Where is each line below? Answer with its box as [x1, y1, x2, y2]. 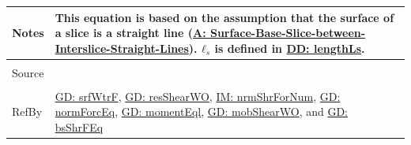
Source [12, 64, 44, 80]
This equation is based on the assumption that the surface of [55, 9, 394, 25]
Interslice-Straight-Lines [55, 39, 189, 56]
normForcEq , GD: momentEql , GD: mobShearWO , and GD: [55, 103, 348, 120]
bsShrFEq [55, 119, 104, 136]
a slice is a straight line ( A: [55, 24, 206, 41]
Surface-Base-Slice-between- [209, 24, 366, 41]
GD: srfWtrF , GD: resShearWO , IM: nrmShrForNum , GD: [55, 87, 341, 104]
